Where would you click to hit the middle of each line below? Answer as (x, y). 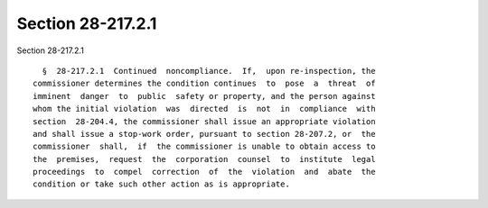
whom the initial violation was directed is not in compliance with (204, 109)
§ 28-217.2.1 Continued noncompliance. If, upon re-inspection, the (209, 71)
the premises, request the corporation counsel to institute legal (204, 159)
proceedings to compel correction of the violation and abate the (204, 172)
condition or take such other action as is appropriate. (162, 184)
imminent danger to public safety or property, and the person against (204, 96)
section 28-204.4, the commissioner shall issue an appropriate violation (204, 121)
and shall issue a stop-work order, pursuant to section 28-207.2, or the (204, 134)
